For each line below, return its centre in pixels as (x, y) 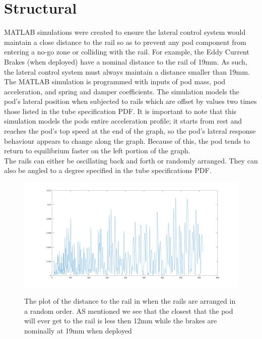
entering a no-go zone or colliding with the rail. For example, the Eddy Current (127, 52)
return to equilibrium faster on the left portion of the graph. (97, 151)
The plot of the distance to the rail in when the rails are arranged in (130, 301)
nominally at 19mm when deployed (78, 331)
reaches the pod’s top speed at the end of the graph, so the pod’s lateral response (130, 131)
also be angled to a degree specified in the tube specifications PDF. (108, 170)
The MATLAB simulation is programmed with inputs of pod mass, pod (115, 81)
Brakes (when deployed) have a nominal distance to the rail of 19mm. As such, (126, 61)
